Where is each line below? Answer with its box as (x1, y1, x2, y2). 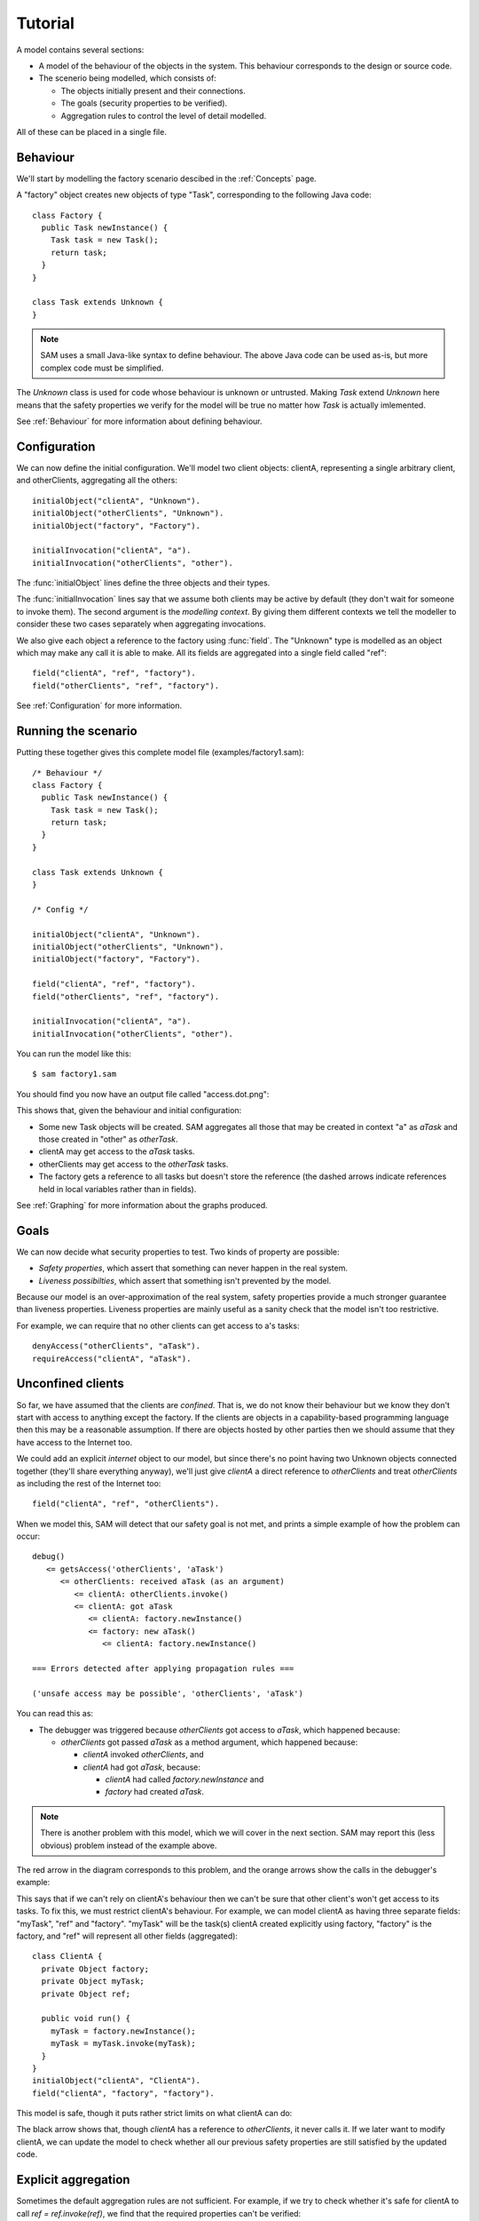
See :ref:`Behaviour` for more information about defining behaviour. (16, 416, 263, 426)
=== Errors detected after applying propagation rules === (32, 1663, 294, 1674)
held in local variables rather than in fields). (38, 1183, 197, 1194)
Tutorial (16, 13, 75, 33)
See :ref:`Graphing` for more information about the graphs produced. (16, 1200, 268, 1210)
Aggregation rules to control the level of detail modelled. (60, 110, 267, 121)
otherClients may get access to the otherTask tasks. (38, 1158, 229, 1169)
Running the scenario (16, 724, 137, 739)
